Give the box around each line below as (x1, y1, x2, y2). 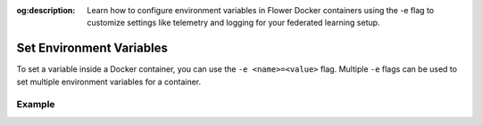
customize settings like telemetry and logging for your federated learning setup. (87, 18, 380, 28)
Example (16, 98, 55, 111)
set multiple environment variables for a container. (16, 76, 202, 87)
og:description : (16, 5, 76, 15)
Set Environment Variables (16, 41, 169, 56)
